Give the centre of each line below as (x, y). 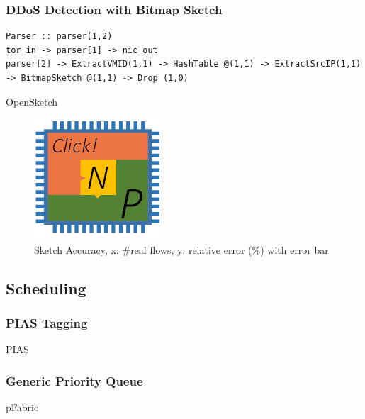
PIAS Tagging (47, 323)
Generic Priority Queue (74, 380)
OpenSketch (32, 101)
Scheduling (46, 287)
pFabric (22, 407)
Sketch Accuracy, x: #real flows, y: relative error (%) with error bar (181, 249)
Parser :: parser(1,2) (59, 37)
